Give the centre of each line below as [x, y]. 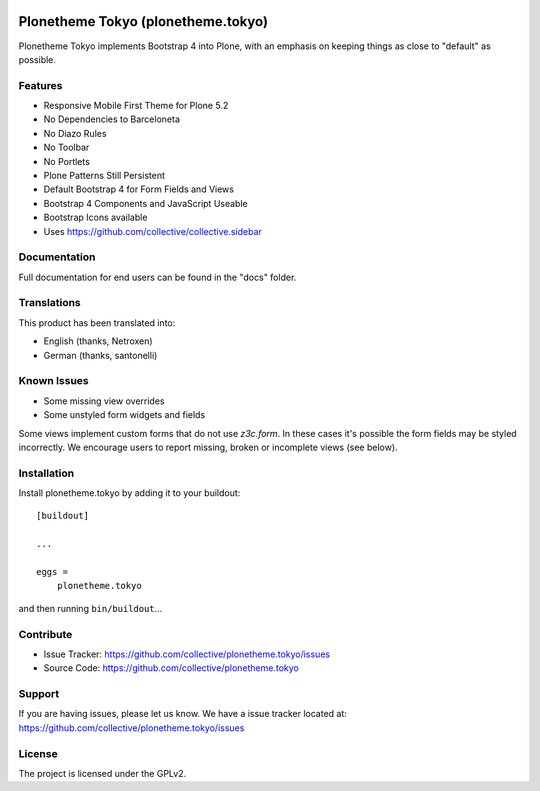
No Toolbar [66, 147]
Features [40, 85]
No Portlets [66, 161]
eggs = [52, 572]
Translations [50, 303]
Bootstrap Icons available [95, 217]
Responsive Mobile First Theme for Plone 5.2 [136, 106]
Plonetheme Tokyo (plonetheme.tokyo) [143, 21]
